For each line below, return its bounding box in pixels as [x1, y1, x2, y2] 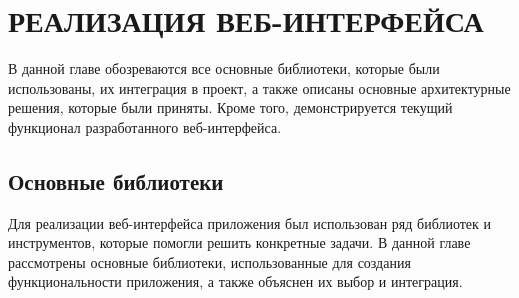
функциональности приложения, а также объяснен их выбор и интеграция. [8, 271, 463, 292]
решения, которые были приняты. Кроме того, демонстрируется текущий [8, 97, 453, 118]
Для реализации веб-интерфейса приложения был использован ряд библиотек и [8, 212, 492, 233]
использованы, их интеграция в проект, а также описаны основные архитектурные [8, 77, 511, 98]
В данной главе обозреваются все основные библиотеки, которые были [8, 58, 440, 79]
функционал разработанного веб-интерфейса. [8, 116, 282, 137]
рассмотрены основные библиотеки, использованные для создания [8, 251, 411, 272]
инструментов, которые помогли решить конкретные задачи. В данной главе [8, 232, 471, 253]
